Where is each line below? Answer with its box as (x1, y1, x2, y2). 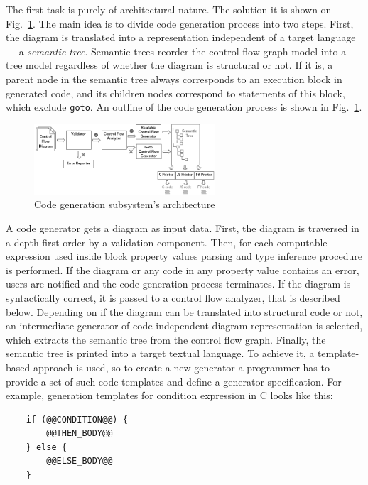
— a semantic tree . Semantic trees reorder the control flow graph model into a (6, 43, 347, 58)
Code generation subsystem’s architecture (34, 197, 215, 212)
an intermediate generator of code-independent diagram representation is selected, (6, 318, 363, 333)
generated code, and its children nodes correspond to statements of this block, (6, 85, 345, 100)
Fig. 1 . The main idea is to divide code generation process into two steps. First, (6, 16, 354, 31)
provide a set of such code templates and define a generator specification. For (6, 374, 342, 388)
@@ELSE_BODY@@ (46, 456, 113, 467)
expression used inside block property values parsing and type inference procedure (6, 249, 363, 263)
